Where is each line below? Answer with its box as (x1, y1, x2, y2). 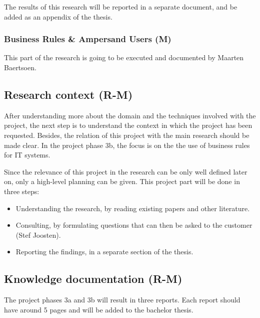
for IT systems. (4, 149, 50, 160)
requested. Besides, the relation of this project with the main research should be (4, 129, 249, 140)
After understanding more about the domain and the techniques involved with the (4, 110, 256, 120)
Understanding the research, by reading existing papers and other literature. (15, 203, 250, 213)
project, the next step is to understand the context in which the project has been (4, 120, 252, 130)
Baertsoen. (4, 62, 36, 72)
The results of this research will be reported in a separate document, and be (4, 2, 237, 12)
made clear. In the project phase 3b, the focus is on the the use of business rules (4, 139, 250, 150)
